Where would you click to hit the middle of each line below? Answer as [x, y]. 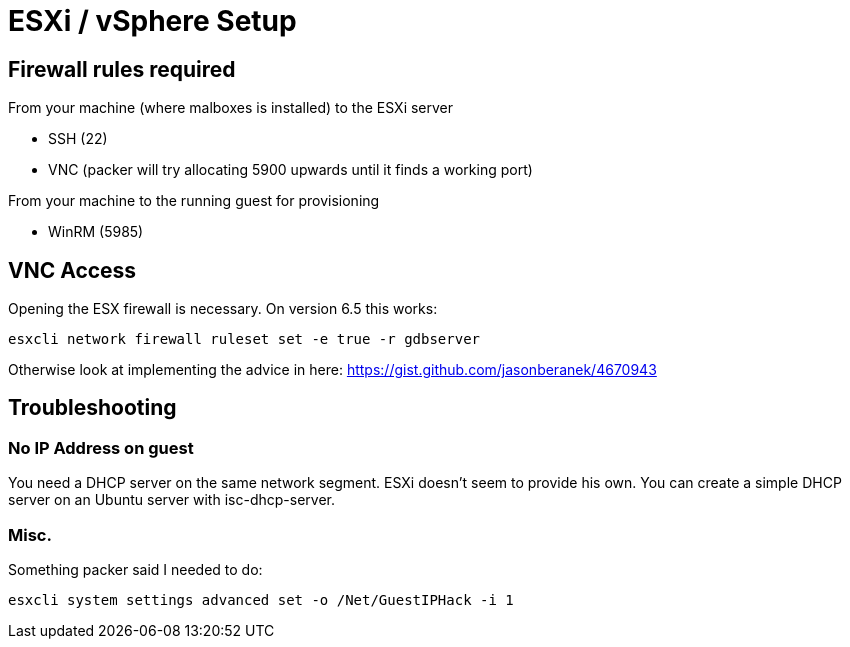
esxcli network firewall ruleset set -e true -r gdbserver [244, 339]
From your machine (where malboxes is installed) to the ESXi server [231, 108]
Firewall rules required [122, 69]
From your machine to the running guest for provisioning [194, 201]
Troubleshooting [92, 408]
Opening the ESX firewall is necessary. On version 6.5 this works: [223, 309]
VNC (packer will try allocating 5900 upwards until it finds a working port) [290, 170]
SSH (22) [78, 139]
